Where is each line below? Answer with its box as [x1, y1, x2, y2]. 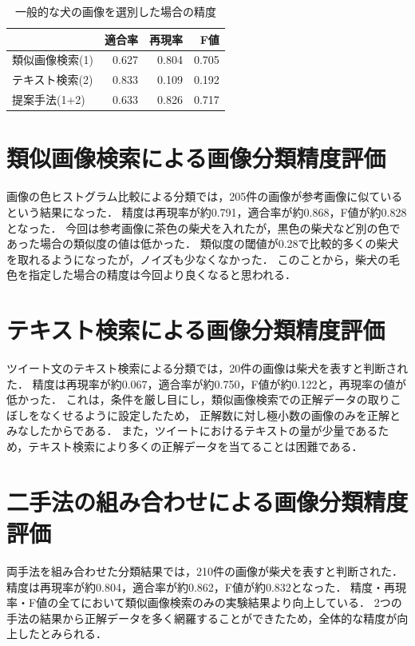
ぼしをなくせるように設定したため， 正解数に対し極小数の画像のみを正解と [6, 406, 401, 423]
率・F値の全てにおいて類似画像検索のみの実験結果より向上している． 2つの [6, 594, 402, 611]
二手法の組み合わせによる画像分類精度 [6, 484, 409, 517]
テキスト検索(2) [12, 71, 93, 88]
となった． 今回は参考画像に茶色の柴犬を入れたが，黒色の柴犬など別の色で [6, 219, 401, 236]
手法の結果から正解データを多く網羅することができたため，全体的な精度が [6, 609, 397, 626]
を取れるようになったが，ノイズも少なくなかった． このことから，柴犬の [6, 250, 389, 267]
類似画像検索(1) [12, 51, 93, 68]
